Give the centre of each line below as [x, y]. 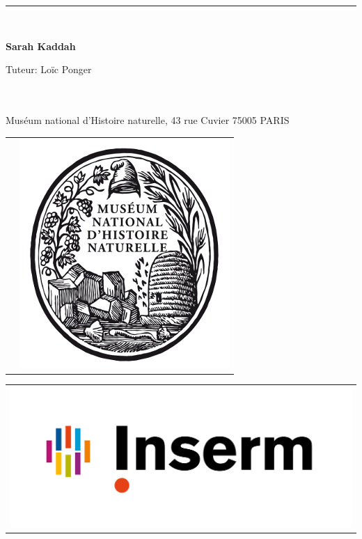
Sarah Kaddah [41, 46]
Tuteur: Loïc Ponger [49, 69]
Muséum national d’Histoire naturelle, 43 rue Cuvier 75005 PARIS [148, 119]
